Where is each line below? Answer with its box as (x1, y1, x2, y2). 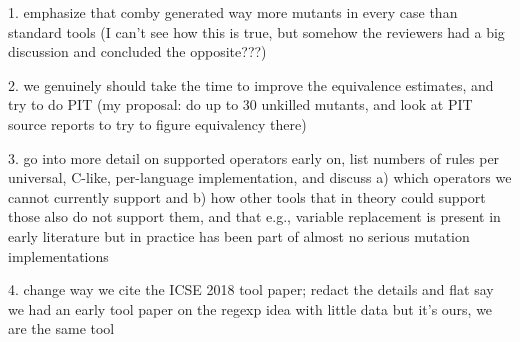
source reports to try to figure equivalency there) (8, 113, 307, 134)
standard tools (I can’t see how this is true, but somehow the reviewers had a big (8, 21, 505, 42)
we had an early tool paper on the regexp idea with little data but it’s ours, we (8, 298, 493, 319)
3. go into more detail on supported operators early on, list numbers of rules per (8, 147, 500, 168)
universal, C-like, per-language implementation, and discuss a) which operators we (8, 167, 512, 188)
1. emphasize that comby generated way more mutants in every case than (8, 2, 458, 22)
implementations (8, 245, 109, 266)
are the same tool (8, 318, 115, 339)
